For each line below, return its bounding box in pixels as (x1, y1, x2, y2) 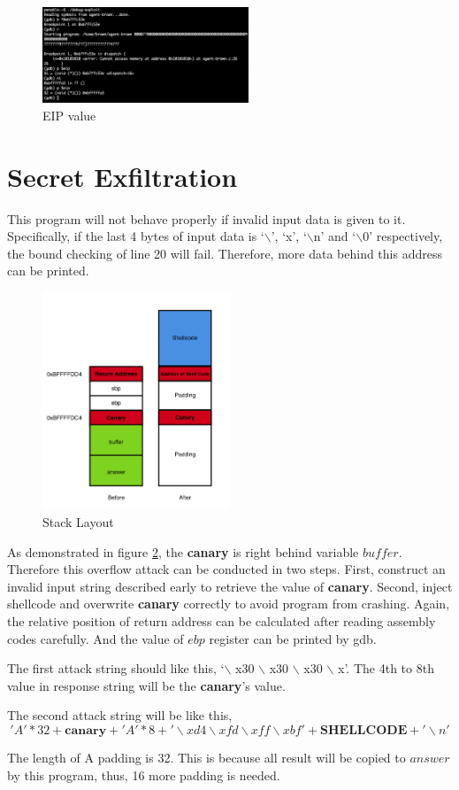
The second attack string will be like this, (7, 706, 233, 724)
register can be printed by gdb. (209, 629, 377, 647)
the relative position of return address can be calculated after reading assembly (7, 611, 436, 630)
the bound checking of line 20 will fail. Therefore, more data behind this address (7, 244, 442, 262)
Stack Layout (42, 512, 114, 531)
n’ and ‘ (313, 227, 356, 245)
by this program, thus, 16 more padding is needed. (7, 765, 280, 784)
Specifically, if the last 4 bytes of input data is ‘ (7, 227, 264, 245)
